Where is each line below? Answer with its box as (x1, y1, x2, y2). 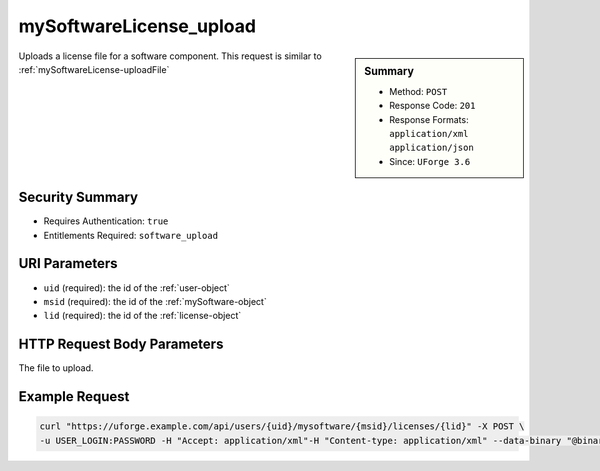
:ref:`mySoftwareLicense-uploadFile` (18, 63, 170, 75)
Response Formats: (389, 113, 469, 125)
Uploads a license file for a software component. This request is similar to (18, 50, 322, 62)
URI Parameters (18, 255, 119, 272)
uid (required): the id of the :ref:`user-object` (43, 281, 230, 294)
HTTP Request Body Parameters (18, 336, 224, 353)
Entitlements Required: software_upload (43, 229, 219, 241)
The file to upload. (18, 362, 94, 374)
